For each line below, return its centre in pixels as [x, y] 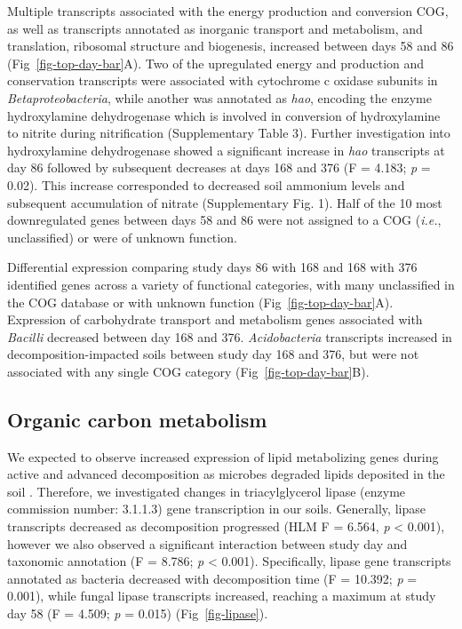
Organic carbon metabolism [137, 419]
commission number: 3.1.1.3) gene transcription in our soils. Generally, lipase [216, 509]
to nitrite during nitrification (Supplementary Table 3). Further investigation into [229, 133]
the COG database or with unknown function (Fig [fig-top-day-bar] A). [200, 302]
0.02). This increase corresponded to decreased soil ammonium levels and [206, 184]
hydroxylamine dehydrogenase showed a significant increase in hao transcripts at [226, 150]
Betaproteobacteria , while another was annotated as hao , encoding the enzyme [219, 97]
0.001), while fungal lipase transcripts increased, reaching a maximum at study [222, 596]
